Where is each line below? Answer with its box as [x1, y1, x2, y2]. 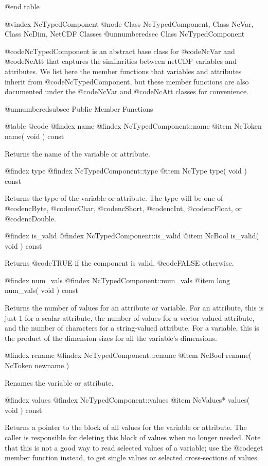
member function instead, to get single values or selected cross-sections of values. [5, 452, 259, 463]
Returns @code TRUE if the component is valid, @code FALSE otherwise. [5, 257, 234, 268]
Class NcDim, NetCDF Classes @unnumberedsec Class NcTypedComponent [5, 28, 245, 39]
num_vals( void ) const [5, 285, 78, 296]
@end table [5, 1, 40, 11]
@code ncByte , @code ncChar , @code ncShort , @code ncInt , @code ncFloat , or [5, 202, 242, 213]
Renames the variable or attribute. [5, 377, 114, 388]
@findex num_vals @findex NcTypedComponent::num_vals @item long [5, 274, 230, 285]
